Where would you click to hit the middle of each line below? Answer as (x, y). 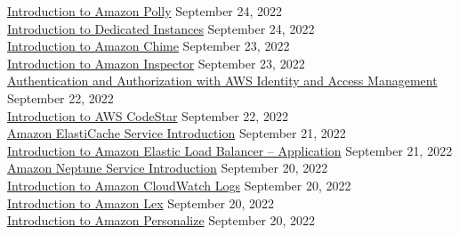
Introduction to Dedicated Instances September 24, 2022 (161, 28)
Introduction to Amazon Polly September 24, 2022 (145, 11)
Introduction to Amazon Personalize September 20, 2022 (161, 220)
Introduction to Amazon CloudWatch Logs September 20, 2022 (179, 185)
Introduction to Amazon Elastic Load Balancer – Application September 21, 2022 (230, 150)
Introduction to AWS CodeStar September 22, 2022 (148, 115)
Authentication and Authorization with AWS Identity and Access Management (222, 81)
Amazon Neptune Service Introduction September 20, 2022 (168, 168)
